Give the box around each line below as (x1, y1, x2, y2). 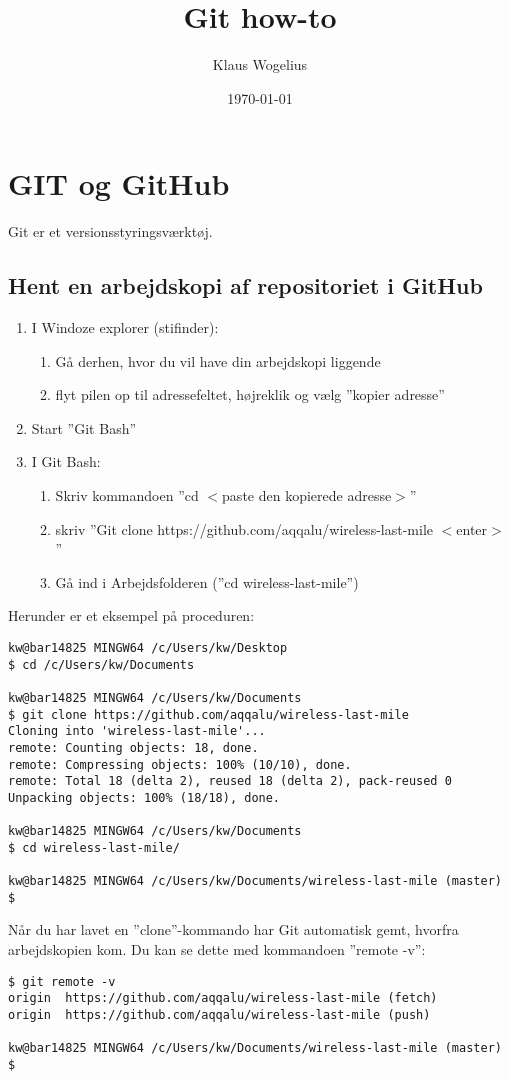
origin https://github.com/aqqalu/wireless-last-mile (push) (8, 1007, 431, 1022)
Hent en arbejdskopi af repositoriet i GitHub (8, 270, 483, 301)
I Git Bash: (31, 451, 101, 472)
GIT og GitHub (8, 163, 230, 204)
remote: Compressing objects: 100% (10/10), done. (8, 757, 352, 772)
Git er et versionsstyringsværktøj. (8, 221, 213, 242)
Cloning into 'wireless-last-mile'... (8, 724, 266, 739)
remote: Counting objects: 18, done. (8, 740, 259, 755)
